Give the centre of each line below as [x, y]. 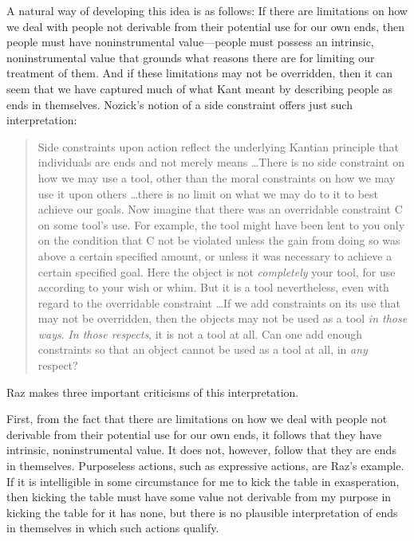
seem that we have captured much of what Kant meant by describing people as [200, 88]
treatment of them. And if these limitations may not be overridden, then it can [200, 73]
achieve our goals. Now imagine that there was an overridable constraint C [220, 209]
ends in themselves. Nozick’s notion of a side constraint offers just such [179, 104]
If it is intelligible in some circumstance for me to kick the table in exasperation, [203, 481]
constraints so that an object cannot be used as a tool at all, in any [203, 349]
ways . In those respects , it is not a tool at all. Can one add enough [200, 333]
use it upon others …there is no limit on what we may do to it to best [208, 193]
